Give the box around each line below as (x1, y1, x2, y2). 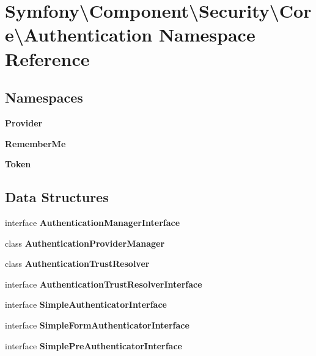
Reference (5, 46, 90, 71)
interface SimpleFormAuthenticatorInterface (5, 318, 189, 331)
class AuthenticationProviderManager (5, 236, 165, 249)
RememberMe (5, 137, 66, 150)
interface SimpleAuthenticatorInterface (5, 298, 167, 311)
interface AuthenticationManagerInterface (5, 216, 180, 228)
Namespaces (5, 88, 83, 107)
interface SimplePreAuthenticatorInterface (5, 339, 182, 352)
